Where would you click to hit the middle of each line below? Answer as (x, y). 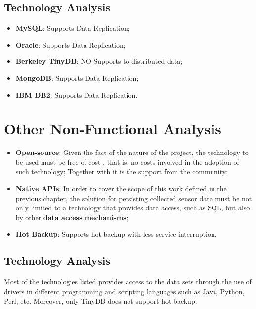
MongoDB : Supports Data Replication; (77, 77)
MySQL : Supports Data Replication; (73, 28)
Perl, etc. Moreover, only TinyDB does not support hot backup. (101, 301)
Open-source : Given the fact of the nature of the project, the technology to (132, 152)
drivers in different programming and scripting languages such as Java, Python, (124, 291)
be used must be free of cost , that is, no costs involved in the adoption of (127, 162)
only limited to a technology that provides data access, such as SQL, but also (133, 208)
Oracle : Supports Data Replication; (70, 44)
